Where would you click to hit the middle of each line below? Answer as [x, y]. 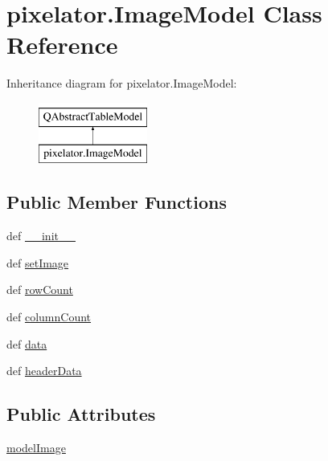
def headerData [44, 371]
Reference [62, 45]
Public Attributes [81, 414]
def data [27, 343]
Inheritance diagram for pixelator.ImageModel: [122, 83]
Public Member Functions [117, 202]
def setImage [38, 262]
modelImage [36, 448]
